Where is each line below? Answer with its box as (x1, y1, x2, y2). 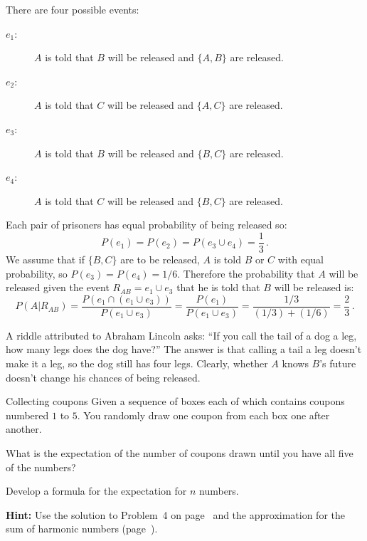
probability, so (6, 266, 68, 280)
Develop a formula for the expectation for (6, 483, 187, 498)
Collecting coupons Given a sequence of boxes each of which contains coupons (6, 394, 345, 409)
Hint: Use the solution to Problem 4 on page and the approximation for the (6, 507, 346, 522)
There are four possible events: (6, 2, 139, 16)
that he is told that (176, 280, 260, 295)
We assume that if (6, 252, 85, 266)
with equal (277, 252, 324, 266)
